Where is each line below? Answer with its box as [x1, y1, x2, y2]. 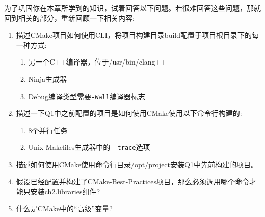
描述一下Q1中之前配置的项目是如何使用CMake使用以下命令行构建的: [16, 108, 242, 118]
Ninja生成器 [28, 73, 67, 84]
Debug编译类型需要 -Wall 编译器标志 [28, 90, 145, 101]
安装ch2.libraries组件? [30, 186, 100, 197]
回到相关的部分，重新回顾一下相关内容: [4, 12, 135, 23]
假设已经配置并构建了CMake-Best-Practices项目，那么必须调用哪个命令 [16, 176, 249, 187]
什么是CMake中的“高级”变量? [16, 203, 113, 213]
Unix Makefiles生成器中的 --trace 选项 [28, 142, 150, 152]
